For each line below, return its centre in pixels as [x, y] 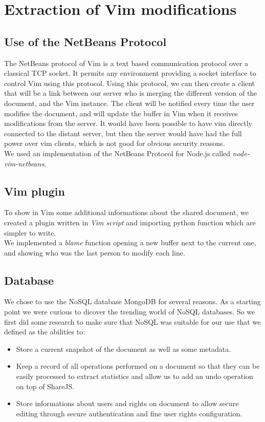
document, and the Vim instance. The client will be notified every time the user [129, 103]
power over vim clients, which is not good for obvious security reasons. [115, 143]
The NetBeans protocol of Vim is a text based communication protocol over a [126, 63]
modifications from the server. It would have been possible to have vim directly [128, 123]
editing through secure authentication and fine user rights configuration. [129, 413]
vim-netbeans [24, 163]
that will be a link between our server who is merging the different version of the [131, 93]
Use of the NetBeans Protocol [85, 41]
